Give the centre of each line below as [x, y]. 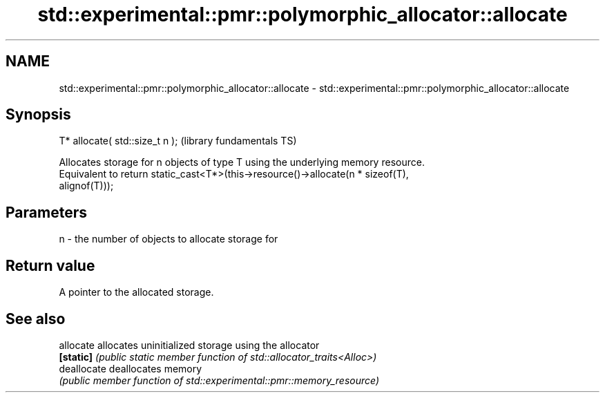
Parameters [46, 212]
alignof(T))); [86, 186]
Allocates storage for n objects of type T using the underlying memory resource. [242, 162]
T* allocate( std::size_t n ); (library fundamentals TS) [178, 141]
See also [36, 319]
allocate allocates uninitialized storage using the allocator [189, 345]
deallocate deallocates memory [131, 368]
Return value [50, 265]
